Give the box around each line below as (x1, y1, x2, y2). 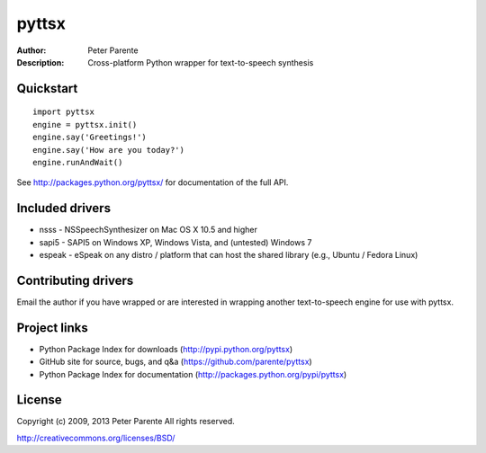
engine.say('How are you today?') (32, 145, 184, 155)
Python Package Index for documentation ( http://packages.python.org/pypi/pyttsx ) (39, 369, 347, 379)
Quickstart (16, 81, 78, 96)
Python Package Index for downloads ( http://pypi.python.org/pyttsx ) (39, 343, 292, 354)
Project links (16, 320, 89, 335)
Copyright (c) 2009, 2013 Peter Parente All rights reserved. (16, 416, 236, 427)
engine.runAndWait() (32, 157, 123, 167)
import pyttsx (32, 107, 94, 117)
